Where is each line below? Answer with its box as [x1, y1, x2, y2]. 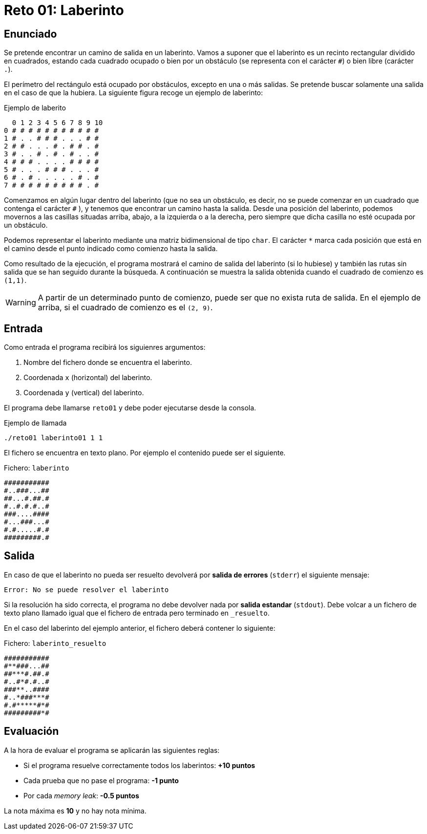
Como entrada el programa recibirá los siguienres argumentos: [4, 343, 206, 352]
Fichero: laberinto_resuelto [4, 639, 107, 647]
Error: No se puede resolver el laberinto [4, 585, 169, 594]
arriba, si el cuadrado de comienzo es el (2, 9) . [38, 302, 213, 313]
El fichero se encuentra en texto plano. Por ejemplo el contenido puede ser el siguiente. [4, 449, 286, 457]
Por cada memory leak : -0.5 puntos [23, 791, 139, 800]
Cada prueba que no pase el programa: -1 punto [23, 776, 179, 785]
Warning [5, 298, 36, 308]
